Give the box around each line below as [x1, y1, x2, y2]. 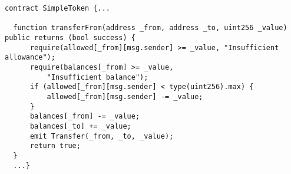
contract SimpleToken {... [5, 4, 110, 12]
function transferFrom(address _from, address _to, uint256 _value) [13, 24, 287, 32]
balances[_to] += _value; [29, 122, 131, 130]
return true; [29, 142, 81, 150]
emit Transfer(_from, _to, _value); [29, 132, 174, 140]
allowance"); [5, 53, 55, 62]
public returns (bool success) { [5, 33, 135, 42]
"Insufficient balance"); [47, 73, 148, 81]
